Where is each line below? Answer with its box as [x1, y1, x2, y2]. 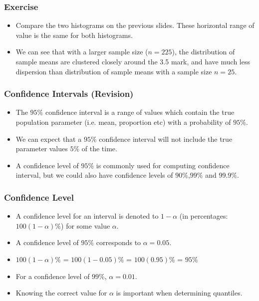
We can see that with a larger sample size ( [15, 46, 148, 57]
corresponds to [96, 237, 141, 248]
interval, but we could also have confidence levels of [15, 170, 173, 180]
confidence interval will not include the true [99, 133, 233, 144]
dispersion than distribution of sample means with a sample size [15, 66, 212, 76]
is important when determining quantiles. [116, 288, 243, 298]
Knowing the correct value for [15, 288, 107, 298]
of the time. [81, 143, 117, 154]
